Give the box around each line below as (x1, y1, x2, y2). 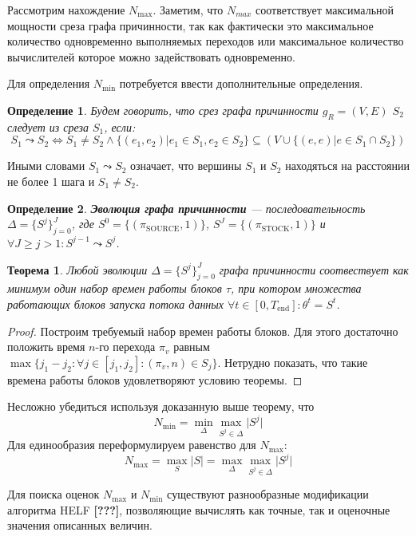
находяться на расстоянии (285, 157, 410, 174)
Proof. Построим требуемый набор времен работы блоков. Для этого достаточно (7, 322, 398, 339)
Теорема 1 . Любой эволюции (7, 261, 148, 278)
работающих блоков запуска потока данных (7, 295, 224, 312)
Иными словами (7, 157, 85, 174)
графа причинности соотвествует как (219, 261, 409, 278)
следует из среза (7, 118, 89, 135)
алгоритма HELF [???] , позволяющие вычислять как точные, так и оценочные (7, 501, 390, 518)
